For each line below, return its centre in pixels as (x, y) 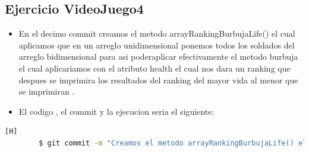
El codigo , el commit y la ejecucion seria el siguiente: (116, 111)
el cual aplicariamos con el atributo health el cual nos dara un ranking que (154, 68)
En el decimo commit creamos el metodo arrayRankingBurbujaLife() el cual (157, 33)
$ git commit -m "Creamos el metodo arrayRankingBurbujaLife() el (173, 143)
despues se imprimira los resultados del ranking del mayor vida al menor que (158, 80)
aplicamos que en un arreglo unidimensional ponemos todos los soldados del (157, 45)
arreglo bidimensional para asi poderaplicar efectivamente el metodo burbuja (158, 56)
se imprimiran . (47, 91)
